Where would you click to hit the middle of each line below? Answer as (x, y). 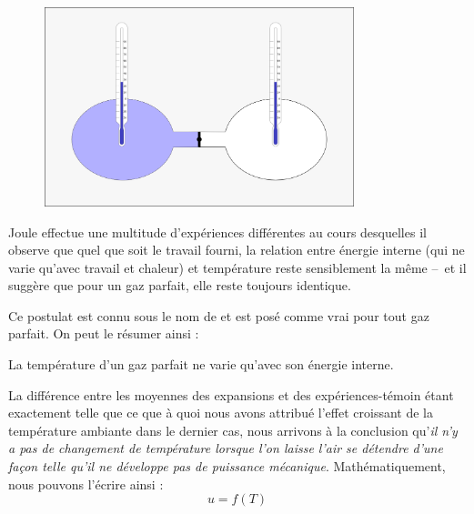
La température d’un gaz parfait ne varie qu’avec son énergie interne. (201, 364)
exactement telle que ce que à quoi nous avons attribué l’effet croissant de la (221, 413)
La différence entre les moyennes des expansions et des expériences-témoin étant (231, 394)
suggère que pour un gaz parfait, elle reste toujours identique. (180, 285)
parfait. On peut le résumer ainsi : (104, 333)
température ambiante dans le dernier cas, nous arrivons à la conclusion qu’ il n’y (233, 430)
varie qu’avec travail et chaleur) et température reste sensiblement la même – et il (237, 267)
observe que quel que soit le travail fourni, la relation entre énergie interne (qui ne (237, 250)
